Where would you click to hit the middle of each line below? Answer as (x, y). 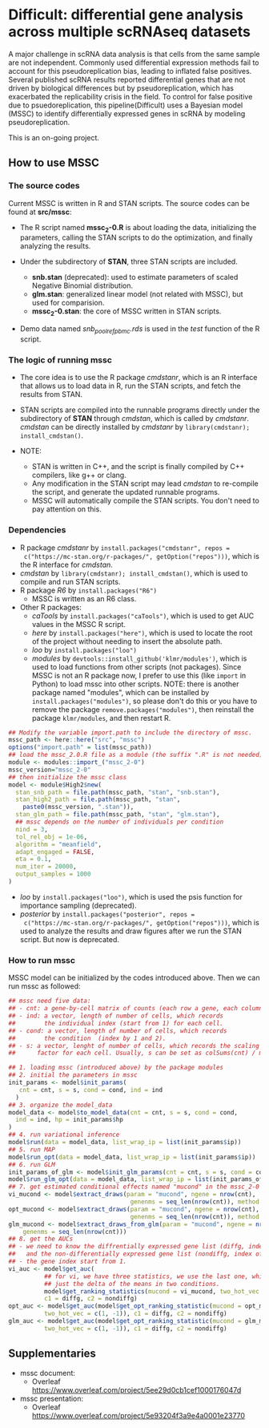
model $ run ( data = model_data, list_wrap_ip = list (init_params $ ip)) (125, 1143)
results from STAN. (51, 394)
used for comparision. (68, 303)
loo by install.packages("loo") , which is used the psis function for (131, 896)
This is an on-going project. (54, 137)
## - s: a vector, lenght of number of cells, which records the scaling (134, 1046)
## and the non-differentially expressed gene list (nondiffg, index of (136, 1254)
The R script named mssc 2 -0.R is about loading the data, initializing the (138, 228)
